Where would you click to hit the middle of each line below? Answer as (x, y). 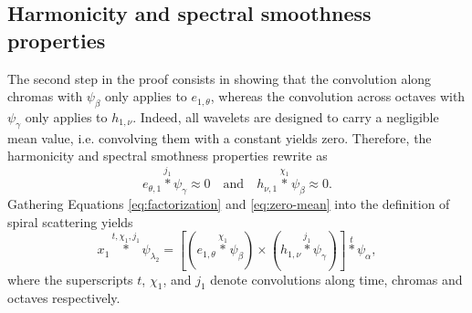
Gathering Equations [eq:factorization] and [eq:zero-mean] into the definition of (229, 203)
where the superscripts (70, 279)
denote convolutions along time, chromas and (336, 279)
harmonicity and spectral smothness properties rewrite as (168, 156)
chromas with (45, 96)
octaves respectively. (64, 298)
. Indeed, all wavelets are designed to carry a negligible (286, 116)
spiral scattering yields (70, 221)
